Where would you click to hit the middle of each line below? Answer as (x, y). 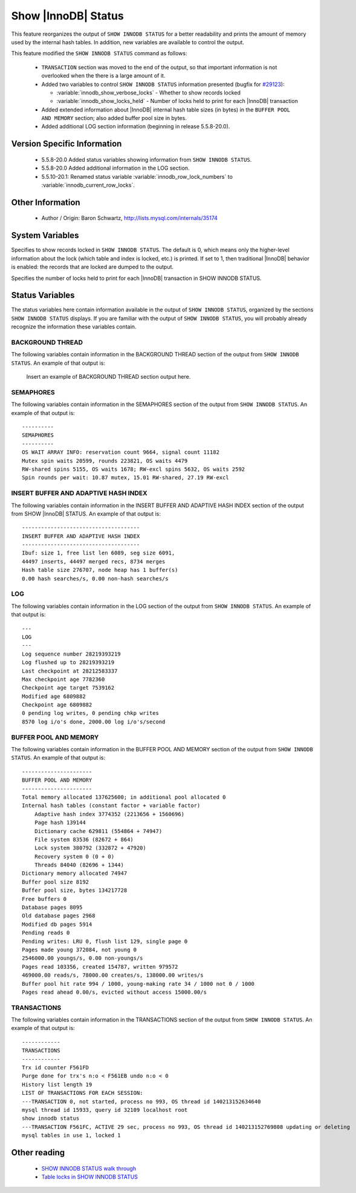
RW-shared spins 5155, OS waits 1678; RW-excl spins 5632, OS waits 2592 (134, 469)
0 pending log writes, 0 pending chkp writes (91, 713)
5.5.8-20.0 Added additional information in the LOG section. (115, 168)
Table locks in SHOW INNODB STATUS (90, 1177)
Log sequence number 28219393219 (71, 654)
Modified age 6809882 (54, 696)
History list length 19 (57, 1084)
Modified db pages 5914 (57, 924)
